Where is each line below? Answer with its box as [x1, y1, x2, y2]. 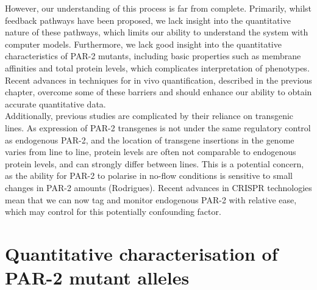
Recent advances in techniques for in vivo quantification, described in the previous [5, 73, 312, 86]
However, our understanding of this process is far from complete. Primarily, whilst [5, 2, 312, 14]
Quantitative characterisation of [5, 241, 278, 266]
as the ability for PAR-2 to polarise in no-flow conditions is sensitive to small [5, 169, 293, 182]
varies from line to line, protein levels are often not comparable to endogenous [5, 145, 296, 158]
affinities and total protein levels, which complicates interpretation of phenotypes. [5, 61, 310, 74]
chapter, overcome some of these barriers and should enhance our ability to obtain [5, 85, 312, 98]
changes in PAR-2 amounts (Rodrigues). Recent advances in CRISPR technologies [5, 181, 312, 194]
